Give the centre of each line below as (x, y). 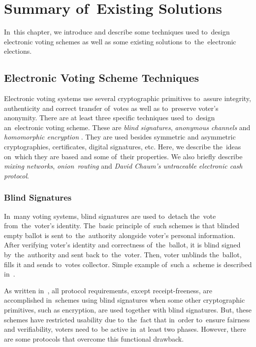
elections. (18, 51)
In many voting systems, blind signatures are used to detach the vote (110, 216)
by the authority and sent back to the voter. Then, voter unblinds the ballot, (123, 255)
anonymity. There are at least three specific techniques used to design (110, 118)
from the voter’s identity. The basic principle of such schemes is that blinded (122, 226)
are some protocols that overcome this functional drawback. (94, 338)
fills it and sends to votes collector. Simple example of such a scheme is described (128, 264)
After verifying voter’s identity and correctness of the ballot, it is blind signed (122, 245)
